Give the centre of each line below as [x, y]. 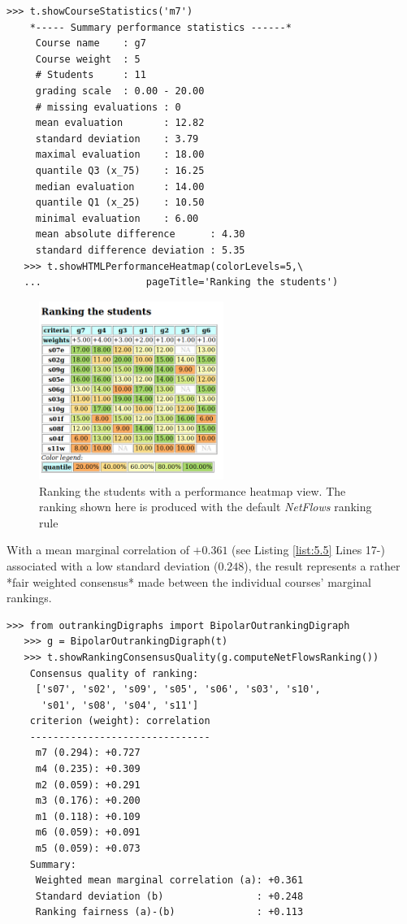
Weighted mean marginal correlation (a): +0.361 [169, 881]
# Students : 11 [91, 75]
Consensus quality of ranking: [114, 673]
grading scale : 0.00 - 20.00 [120, 91]
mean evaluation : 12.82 [120, 123]
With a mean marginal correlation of [98, 550]
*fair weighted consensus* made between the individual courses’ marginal [189, 581]
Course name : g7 [91, 43]
